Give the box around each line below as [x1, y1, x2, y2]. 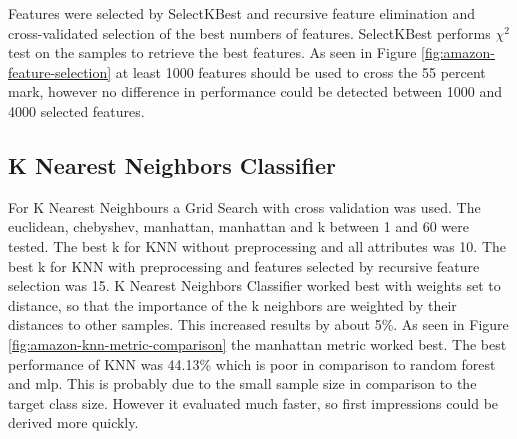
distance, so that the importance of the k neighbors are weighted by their [8, 294, 457, 315]
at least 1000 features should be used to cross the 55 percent [115, 61, 486, 82]
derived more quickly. [8, 412, 139, 433]
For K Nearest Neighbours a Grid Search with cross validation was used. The [8, 196, 481, 217]
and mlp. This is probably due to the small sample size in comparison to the [8, 373, 477, 394]
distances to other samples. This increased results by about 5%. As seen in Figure [8, 314, 509, 335]
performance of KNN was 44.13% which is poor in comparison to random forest [8, 353, 496, 374]
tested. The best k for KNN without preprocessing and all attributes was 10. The [8, 235, 506, 256]
